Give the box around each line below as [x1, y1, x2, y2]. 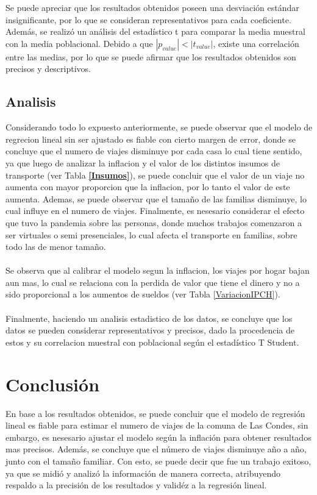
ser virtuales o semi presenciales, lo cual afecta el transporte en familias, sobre [5, 228, 297, 241]
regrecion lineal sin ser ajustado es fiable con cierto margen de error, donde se [5, 132, 296, 145]
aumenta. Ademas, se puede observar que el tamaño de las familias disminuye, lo [5, 192, 307, 205]
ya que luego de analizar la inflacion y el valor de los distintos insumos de [5, 156, 280, 169]
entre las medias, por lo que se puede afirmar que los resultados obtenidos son [5, 50, 296, 63]
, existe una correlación [213, 37, 299, 49]
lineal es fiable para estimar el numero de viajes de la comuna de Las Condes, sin [5, 419, 308, 432]
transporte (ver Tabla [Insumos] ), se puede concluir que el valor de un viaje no [5, 168, 305, 181]
